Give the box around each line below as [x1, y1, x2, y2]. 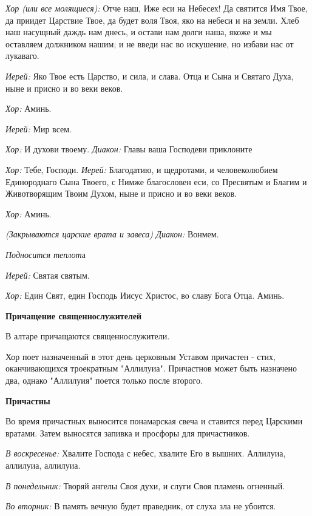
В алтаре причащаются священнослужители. [5, 330, 170, 342]
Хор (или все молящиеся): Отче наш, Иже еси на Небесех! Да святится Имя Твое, [5, 2, 308, 14]
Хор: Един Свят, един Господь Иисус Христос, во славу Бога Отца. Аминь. [5, 289, 285, 302]
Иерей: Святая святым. [5, 268, 90, 281]
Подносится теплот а [5, 248, 86, 260]
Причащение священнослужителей [5, 309, 142, 322]
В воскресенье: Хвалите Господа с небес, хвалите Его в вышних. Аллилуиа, [5, 447, 286, 460]
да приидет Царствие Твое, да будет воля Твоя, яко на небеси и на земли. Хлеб [5, 13, 299, 26]
